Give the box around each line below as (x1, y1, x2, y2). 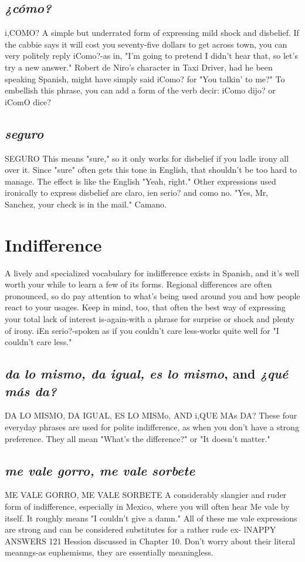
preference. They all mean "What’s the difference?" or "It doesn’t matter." (5, 432, 270, 444)
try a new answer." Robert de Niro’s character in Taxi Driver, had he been (5, 61, 273, 73)
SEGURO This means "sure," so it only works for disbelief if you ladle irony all (5, 152, 289, 164)
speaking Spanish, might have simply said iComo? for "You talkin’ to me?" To (5, 72, 285, 85)
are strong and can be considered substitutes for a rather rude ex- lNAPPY (5, 523, 276, 536)
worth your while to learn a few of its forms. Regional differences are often (5, 278, 272, 290)
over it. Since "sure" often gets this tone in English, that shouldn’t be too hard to (5, 163, 297, 176)
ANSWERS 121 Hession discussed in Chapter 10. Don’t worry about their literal (5, 534, 296, 547)
